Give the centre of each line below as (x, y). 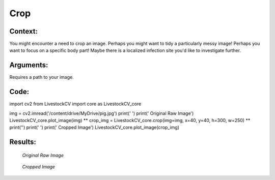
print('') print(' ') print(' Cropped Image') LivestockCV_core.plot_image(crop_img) (94, 128)
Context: (24, 31)
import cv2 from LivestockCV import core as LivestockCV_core (75, 104)
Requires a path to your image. (42, 77)
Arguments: (29, 65)
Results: (23, 142)
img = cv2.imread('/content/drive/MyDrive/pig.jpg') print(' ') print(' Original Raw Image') (102, 113)
